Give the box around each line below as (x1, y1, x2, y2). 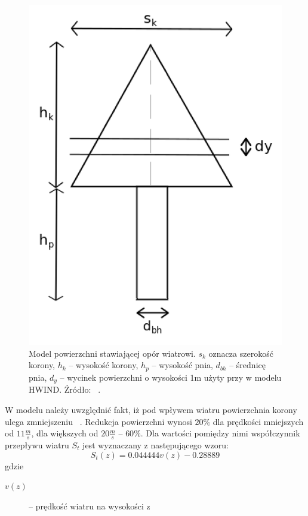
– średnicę (229, 359, 266, 371)
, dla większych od (31, 427, 98, 439)
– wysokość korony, (69, 359, 138, 371)
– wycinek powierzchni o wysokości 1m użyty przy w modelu (60, 371, 282, 383)
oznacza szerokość (208, 347, 273, 359)
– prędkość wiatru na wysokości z (29, 499, 150, 512)
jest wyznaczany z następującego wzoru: (82, 438, 229, 451)
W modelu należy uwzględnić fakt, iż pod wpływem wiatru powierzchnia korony (5, 403, 297, 415)
